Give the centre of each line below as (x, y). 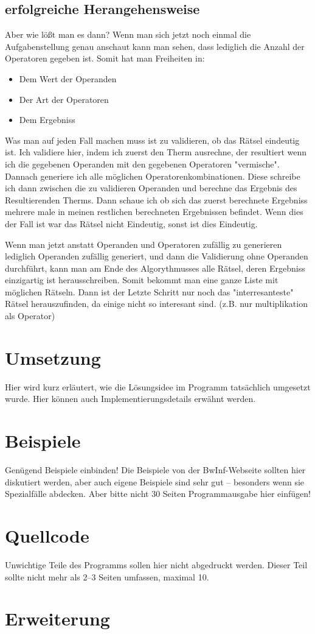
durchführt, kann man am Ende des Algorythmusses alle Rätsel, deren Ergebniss (155, 268)
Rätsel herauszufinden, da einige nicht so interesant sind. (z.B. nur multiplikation (156, 304)
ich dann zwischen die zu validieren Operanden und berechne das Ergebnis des (151, 188)
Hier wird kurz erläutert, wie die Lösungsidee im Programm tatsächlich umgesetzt (158, 386)
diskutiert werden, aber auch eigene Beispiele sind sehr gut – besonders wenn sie (155, 481)
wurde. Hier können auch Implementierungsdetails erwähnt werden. (130, 399)
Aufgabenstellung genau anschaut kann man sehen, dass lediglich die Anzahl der (155, 46)
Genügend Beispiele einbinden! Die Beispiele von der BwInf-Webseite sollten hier (155, 470)
